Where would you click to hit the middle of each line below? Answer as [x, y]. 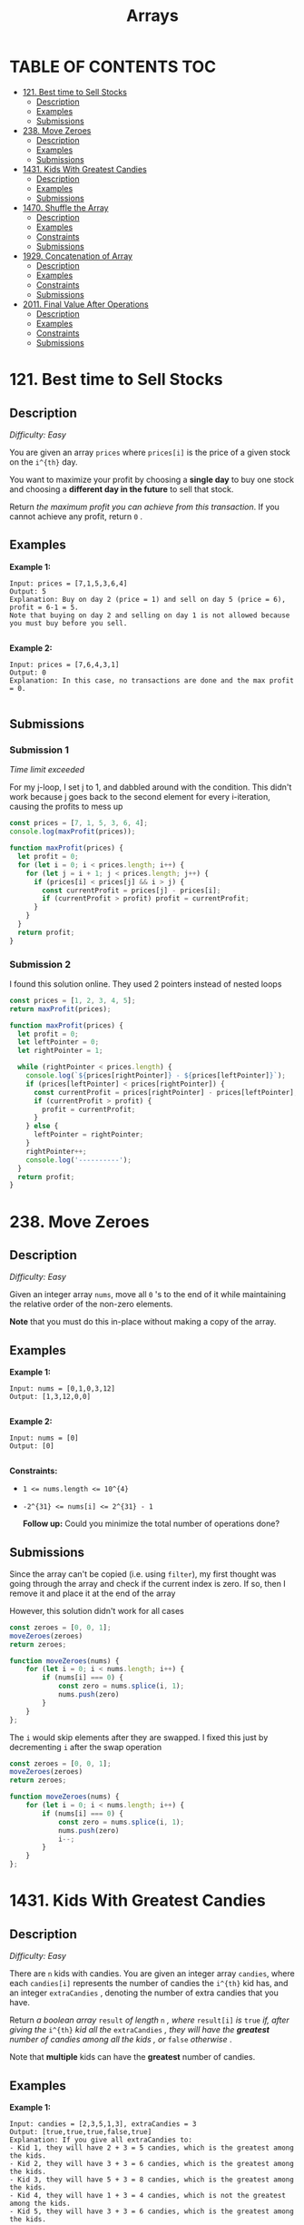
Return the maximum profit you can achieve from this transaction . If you [144, 507]
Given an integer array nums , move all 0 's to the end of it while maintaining [148, 1295]
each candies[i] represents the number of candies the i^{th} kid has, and [149, 1984]
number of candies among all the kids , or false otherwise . [121, 2040]
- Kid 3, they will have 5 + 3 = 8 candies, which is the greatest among [152, 2180]
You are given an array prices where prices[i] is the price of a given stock [150, 452]
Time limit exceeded [47, 770]
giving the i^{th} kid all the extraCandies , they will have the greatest [140, 2030]
